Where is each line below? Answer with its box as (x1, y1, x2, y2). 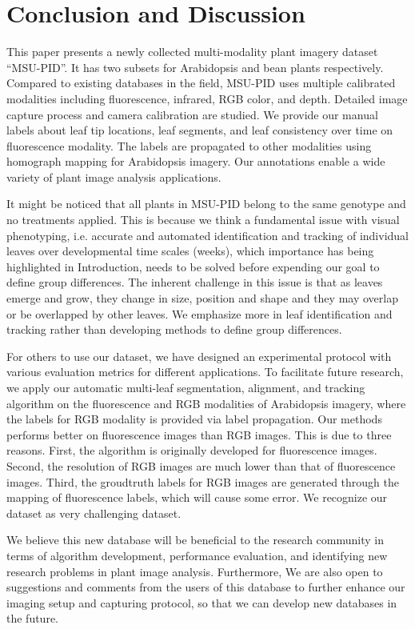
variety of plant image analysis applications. (6, 168, 221, 185)
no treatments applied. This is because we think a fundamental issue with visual (6, 211, 400, 228)
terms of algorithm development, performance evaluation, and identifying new (6, 547, 388, 563)
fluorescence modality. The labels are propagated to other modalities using (6, 137, 372, 154)
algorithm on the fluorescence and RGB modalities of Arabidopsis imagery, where (6, 395, 406, 411)
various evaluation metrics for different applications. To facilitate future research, (6, 363, 404, 380)
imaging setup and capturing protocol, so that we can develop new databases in (6, 594, 397, 611)
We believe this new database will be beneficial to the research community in (6, 531, 384, 548)
